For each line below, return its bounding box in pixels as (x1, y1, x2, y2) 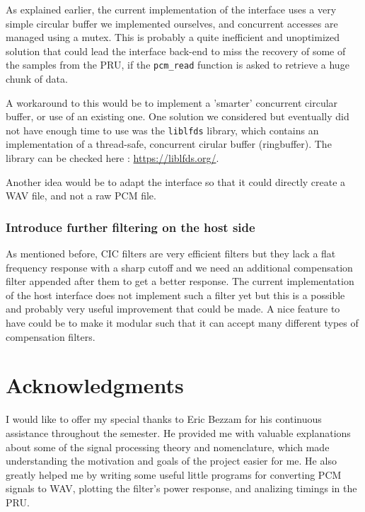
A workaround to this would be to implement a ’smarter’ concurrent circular (6, 95, 338, 110)
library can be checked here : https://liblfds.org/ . (6, 151, 219, 165)
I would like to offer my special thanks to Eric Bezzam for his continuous (6, 412, 322, 426)
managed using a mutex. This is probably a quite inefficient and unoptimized (6, 30, 340, 45)
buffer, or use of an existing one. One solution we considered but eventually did (6, 109, 349, 124)
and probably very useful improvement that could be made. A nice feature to (6, 301, 340, 316)
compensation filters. (6, 329, 95, 344)
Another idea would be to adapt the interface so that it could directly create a (6, 174, 346, 189)
